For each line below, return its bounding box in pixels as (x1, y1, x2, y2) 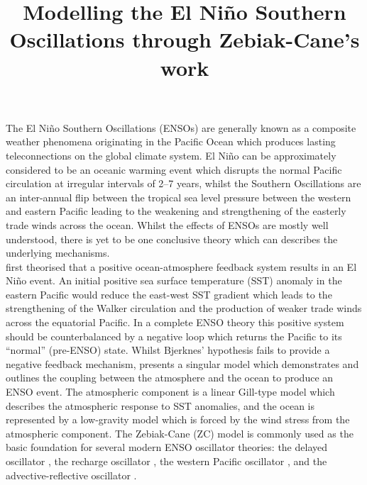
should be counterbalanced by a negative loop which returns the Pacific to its (6, 328, 342, 343)
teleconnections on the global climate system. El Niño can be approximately (6, 147, 336, 162)
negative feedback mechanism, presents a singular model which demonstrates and (6, 356, 359, 371)
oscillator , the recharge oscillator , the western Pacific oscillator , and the (6, 454, 327, 468)
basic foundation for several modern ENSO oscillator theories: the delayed (6, 440, 327, 455)
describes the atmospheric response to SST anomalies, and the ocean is (6, 398, 315, 413)
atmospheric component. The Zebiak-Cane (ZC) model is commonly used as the (6, 425, 354, 440)
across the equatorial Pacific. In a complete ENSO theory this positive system (6, 315, 344, 330)
